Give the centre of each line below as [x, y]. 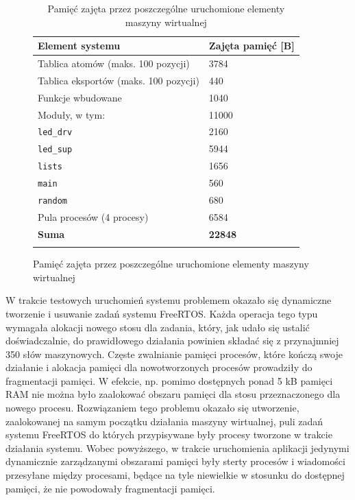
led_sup [55, 150]
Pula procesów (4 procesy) [93, 216]
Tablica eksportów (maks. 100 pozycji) [119, 80]
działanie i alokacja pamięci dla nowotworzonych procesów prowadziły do [159, 367]
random [52, 201]
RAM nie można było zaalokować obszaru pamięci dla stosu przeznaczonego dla [173, 394]
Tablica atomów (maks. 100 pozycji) [114, 63]
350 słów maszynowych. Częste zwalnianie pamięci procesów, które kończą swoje [174, 354]
